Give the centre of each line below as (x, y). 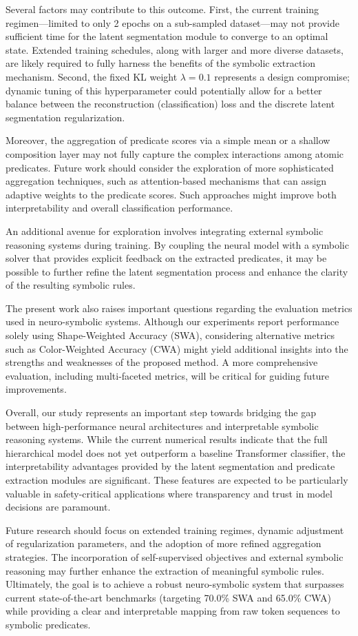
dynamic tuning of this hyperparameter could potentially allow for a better (164, 90)
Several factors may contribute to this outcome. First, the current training (162, 9)
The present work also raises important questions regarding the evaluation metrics (179, 308)
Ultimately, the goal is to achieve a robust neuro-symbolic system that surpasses (175, 584)
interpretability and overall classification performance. (119, 208)
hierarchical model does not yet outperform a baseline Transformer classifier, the (176, 452)
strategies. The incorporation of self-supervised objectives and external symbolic (175, 556)
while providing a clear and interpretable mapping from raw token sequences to (173, 611)
